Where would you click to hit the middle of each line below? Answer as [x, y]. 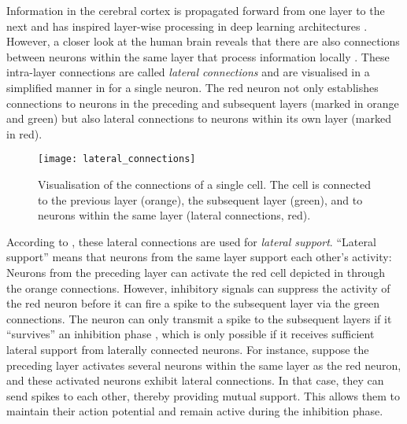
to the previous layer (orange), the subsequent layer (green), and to [200, 199]
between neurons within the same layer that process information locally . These [198, 56]
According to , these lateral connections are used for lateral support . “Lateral [191, 241]
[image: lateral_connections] [117, 159]
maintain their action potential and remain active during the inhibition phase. [195, 411]
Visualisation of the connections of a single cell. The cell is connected [205, 184]
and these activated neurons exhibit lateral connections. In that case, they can [195, 380]
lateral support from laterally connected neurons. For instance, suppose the [188, 349]
